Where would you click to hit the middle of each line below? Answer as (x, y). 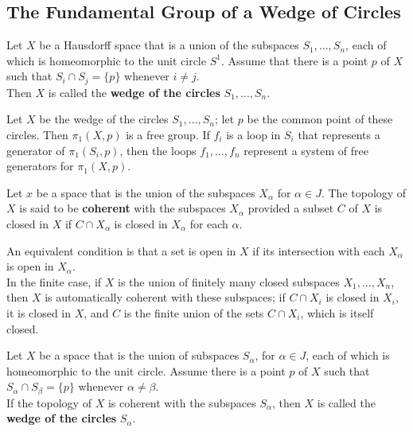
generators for (40, 166)
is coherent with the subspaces (182, 402)
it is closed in (39, 312)
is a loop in (253, 135)
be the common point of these (320, 119)
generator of (36, 150)
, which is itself (337, 312)
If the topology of (49, 402)
